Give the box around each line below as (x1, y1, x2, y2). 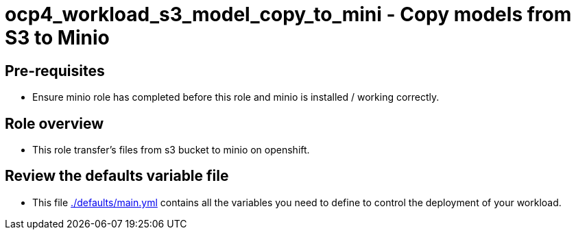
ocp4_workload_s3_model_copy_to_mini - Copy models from (5, 3, 572, 26)
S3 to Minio (5, 26, 110, 49)
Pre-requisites (5, 62, 105, 79)
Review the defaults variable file (5, 167, 229, 185)
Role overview (5, 114, 104, 132)
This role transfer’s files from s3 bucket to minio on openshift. (32, 144, 310, 156)
